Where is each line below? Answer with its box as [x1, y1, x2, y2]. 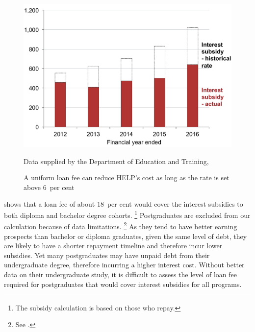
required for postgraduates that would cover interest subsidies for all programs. [4, 279, 242, 289]
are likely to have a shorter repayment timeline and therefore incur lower [4, 240, 223, 251]
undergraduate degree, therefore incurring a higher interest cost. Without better [4, 260, 245, 270]
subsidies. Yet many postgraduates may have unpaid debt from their [4, 250, 210, 260]
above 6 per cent [24, 182, 75, 192]
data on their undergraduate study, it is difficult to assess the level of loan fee [4, 269, 237, 279]
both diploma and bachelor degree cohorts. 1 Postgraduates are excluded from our [4, 209, 251, 220]
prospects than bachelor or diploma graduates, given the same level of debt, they [4, 231, 247, 241]
